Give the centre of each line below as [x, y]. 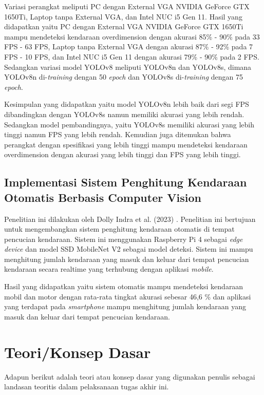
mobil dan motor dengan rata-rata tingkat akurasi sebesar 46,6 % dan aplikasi [128, 296]
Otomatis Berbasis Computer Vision [103, 197]
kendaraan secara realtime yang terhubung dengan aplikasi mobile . [109, 269]
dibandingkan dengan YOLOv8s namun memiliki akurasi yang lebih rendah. [124, 114]
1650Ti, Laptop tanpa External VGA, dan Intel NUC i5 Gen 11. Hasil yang [123, 16]
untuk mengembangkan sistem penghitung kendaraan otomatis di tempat [119, 229]
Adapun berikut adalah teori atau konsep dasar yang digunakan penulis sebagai [130, 376]
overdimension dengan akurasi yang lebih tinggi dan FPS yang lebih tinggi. [122, 154]
